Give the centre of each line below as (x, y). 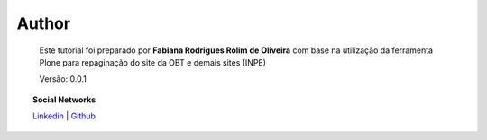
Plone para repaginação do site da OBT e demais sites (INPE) (152, 62)
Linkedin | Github (64, 116)
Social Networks (64, 100)
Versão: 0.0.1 (63, 79)
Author (44, 23)
